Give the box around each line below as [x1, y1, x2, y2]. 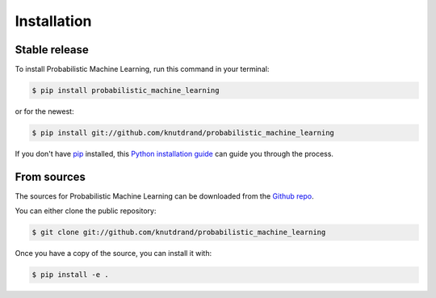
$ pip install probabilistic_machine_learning [31, 86, 220, 95]
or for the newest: [15, 107, 74, 116]
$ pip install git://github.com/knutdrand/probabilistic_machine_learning [31, 128, 335, 137]
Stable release [15, 43, 89, 57]
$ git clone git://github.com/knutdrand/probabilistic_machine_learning [31, 228, 326, 237]
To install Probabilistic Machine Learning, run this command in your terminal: [15, 65, 270, 74]
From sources [15, 170, 86, 183]
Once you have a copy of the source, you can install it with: [15, 249, 212, 258]
